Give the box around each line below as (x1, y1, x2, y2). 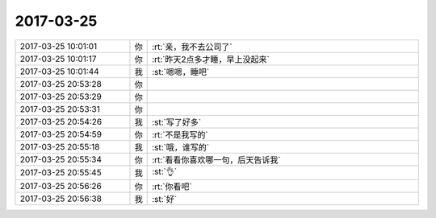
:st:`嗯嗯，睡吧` (152, 66, 210, 77)
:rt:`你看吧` (152, 181, 193, 192)
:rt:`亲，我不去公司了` (152, 41, 233, 52)
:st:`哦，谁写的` (152, 142, 210, 153)
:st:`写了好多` (152, 117, 202, 128)
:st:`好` (152, 193, 178, 204)
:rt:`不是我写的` (152, 129, 209, 140)
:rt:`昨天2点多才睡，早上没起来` (152, 53, 270, 64)
